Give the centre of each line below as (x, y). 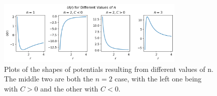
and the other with (69, 89)
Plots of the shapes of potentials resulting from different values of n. (109, 69)
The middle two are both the (48, 79)
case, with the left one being (158, 79)
